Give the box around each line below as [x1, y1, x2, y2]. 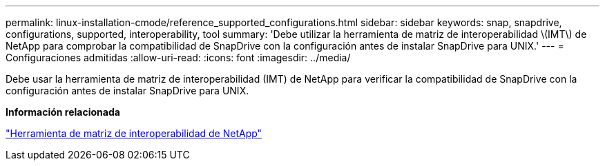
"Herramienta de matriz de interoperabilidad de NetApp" [6, 127, 262, 139]
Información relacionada [6, 106, 120, 118]
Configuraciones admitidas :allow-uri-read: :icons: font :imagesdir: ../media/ [6, 52, 351, 63]
